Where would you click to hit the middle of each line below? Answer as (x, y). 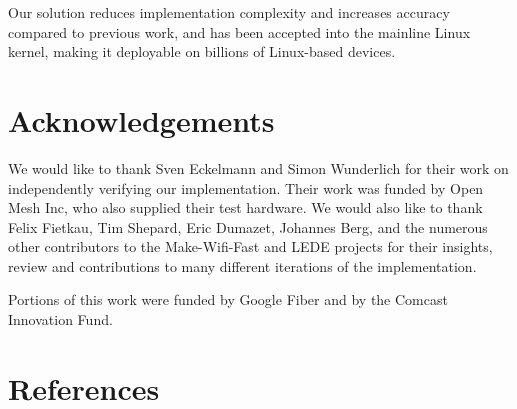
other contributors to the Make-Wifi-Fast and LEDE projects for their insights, (250, 246)
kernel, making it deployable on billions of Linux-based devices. (202, 51)
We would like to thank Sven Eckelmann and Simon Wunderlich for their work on (258, 167)
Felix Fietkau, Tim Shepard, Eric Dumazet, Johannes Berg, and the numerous (248, 226)
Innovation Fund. (60, 319)
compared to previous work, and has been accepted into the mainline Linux (239, 31)
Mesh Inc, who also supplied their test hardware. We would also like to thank (245, 207)
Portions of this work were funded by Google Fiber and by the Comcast (228, 299)
